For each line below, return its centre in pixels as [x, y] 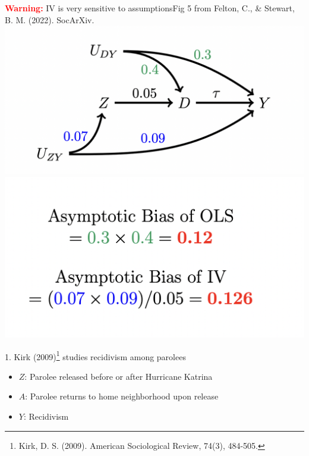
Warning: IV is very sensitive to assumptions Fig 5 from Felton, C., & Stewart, [150, 8]
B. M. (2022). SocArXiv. [50, 19]
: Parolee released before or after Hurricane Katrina [119, 376]
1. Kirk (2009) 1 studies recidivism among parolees [95, 355]
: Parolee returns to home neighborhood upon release [122, 396]
